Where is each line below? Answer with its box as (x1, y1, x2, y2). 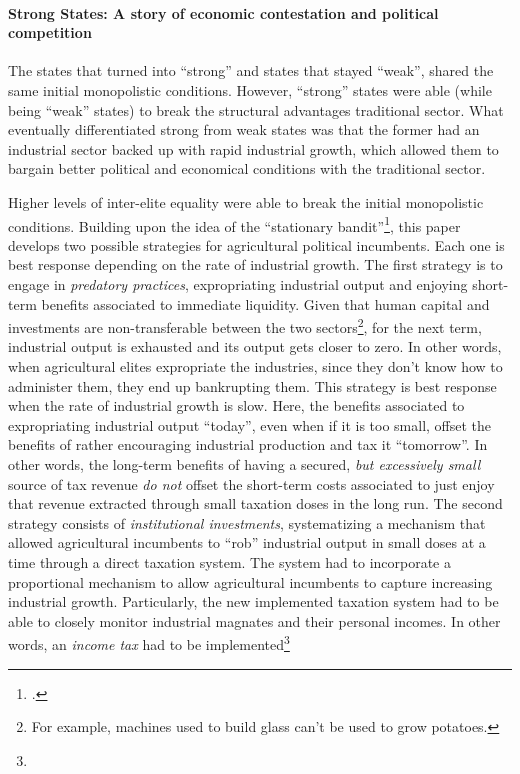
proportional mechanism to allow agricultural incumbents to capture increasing (8, 571, 493, 592)
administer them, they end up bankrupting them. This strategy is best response (8, 375, 497, 396)
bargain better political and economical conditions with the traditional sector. (8, 158, 486, 179)
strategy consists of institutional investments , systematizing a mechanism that (8, 512, 486, 533)
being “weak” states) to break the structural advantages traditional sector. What (8, 99, 504, 120)
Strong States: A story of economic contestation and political (8, 2, 439, 23)
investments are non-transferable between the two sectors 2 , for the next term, (8, 314, 482, 337)
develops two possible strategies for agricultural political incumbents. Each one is (8, 234, 505, 255)
